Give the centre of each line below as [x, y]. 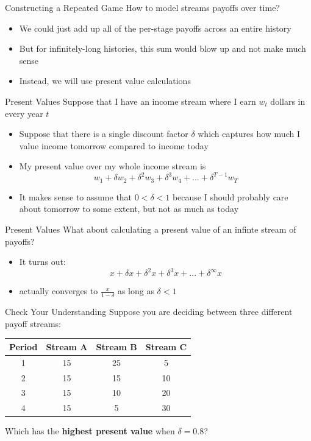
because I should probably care [230, 196]
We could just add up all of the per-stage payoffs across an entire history [155, 28]
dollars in [288, 101]
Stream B [116, 346]
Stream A [67, 346]
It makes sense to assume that [76, 196]
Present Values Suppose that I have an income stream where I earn [130, 101]
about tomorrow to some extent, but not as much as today [129, 209]
